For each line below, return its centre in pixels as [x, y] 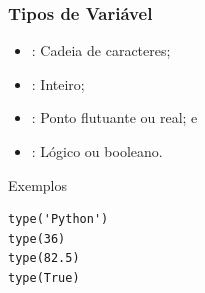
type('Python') [58, 219]
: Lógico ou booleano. [97, 151]
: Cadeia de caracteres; [101, 50]
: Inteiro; [58, 83]
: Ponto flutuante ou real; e [114, 117]
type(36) [37, 238]
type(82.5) [44, 258]
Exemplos [37, 184]
